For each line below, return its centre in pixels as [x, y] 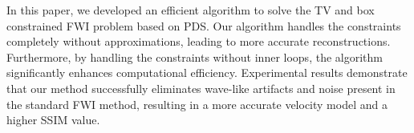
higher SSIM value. [53, 120]
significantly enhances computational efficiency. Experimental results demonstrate [207, 73]
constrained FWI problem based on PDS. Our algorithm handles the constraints [204, 25]
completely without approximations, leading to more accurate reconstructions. [199, 41]
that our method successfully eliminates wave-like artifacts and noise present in [201, 88]
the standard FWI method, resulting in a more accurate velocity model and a [197, 104]
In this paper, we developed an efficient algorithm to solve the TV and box [191, 10]
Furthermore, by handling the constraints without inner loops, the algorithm [195, 56]
